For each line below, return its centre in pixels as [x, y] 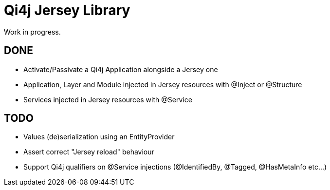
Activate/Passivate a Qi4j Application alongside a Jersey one [121, 69]
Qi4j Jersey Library [67, 10]
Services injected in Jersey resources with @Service [108, 99]
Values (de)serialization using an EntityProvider [99, 137]
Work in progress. [32, 32]
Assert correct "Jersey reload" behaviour [89, 152]
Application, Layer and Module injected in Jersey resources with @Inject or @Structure [163, 84]
